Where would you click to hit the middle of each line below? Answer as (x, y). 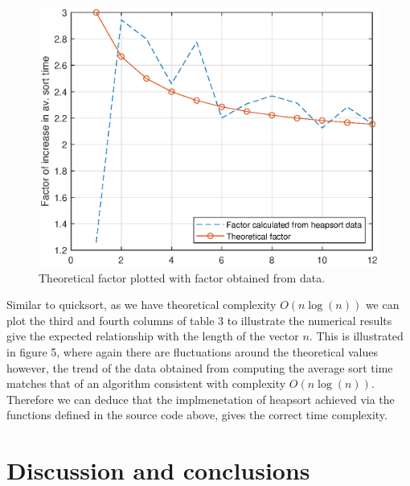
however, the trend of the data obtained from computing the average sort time (200, 367)
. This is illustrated (356, 336)
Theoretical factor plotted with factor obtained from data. (182, 277)
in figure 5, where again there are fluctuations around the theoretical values (193, 351)
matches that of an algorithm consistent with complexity (146, 383)
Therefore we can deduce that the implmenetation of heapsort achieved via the (201, 399)
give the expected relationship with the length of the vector (153, 336)
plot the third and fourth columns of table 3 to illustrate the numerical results (199, 320)
